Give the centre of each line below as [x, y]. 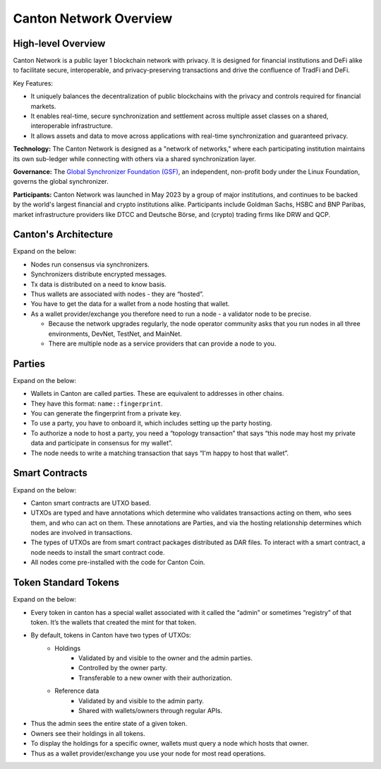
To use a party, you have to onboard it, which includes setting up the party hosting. [151, 423]
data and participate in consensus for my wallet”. [102, 443]
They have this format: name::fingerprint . [97, 404]
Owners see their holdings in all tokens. [88, 733]
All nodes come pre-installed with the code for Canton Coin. [118, 563]
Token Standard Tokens [66, 583]
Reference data [77, 691]
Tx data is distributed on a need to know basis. [98, 284]
